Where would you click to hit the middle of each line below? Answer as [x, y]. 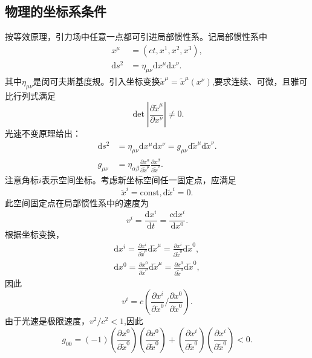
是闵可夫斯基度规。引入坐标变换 [96, 81]
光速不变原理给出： [43, 133]
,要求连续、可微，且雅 [255, 81]
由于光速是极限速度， [47, 321]
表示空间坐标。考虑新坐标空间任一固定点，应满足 [139, 180]
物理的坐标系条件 [56, 11]
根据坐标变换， [34, 234]
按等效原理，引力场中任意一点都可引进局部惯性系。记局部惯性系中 [136, 37]
